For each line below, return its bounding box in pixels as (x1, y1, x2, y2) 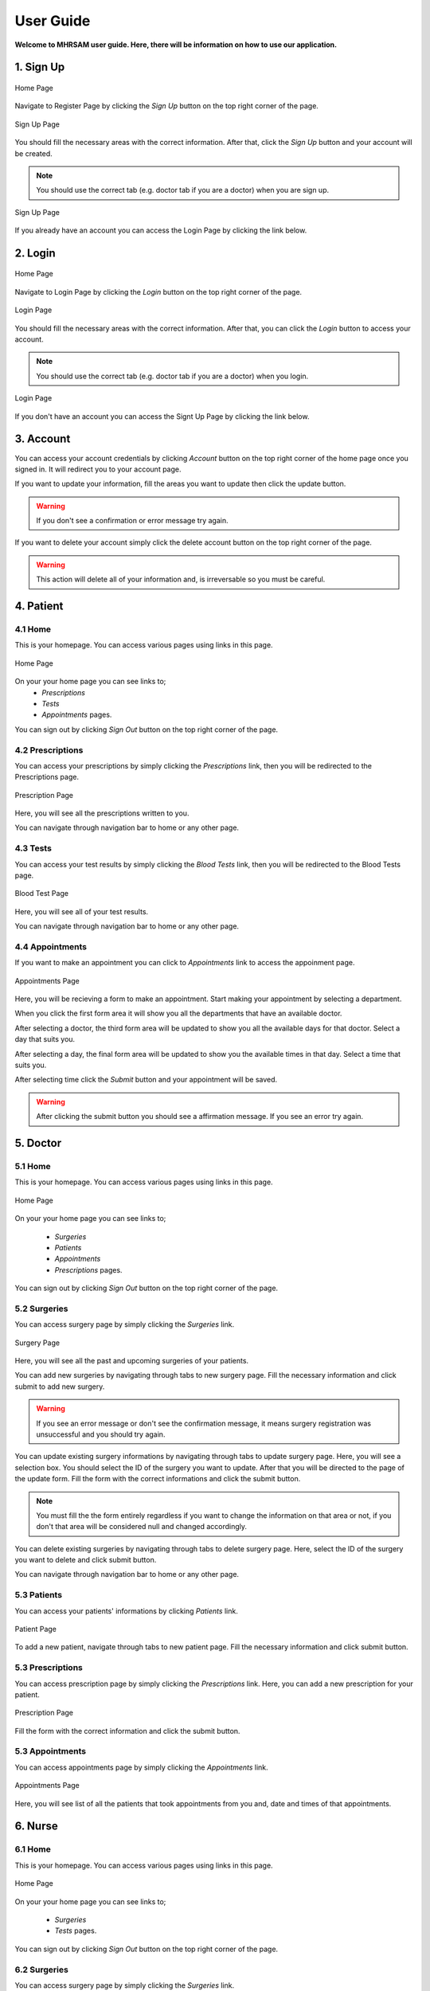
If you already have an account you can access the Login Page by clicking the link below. (14, 225, 307, 235)
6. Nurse (14, 1820, 59, 1833)
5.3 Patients (14, 1590, 63, 1601)
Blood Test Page (14, 889, 69, 898)
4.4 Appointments (14, 941, 88, 952)
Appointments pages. (41, 710, 112, 720)
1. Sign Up (14, 61, 65, 74)
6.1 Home (14, 1844, 51, 1855)
